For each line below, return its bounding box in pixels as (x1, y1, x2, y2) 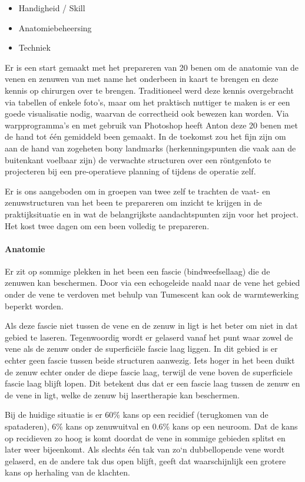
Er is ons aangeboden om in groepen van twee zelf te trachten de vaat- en (5, 184, 271, 197)
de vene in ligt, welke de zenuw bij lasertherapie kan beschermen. (5, 388, 240, 401)
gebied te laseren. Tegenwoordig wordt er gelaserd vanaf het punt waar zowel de (5, 331, 293, 343)
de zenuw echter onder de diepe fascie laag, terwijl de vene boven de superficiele (5, 365, 293, 378)
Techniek (18, 41, 51, 54)
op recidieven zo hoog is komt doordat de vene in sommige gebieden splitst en (5, 431, 286, 444)
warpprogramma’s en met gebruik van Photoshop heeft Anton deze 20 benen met (5, 118, 298, 131)
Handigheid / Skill (18, 2, 85, 14)
